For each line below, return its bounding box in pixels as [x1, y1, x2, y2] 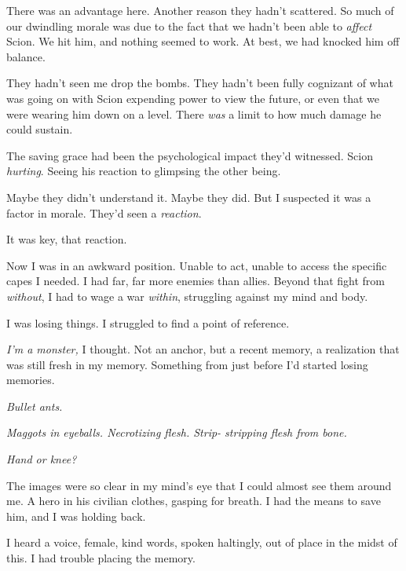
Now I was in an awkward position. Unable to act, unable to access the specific [6, 257, 387, 273]
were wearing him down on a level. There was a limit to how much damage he [6, 105, 382, 122]
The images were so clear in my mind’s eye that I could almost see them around [6, 477, 392, 493]
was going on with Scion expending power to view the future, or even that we [6, 90, 380, 106]
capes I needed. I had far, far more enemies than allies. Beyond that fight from [6, 273, 386, 289]
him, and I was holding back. [6, 507, 146, 524]
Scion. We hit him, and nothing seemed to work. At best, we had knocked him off [6, 33, 400, 49]
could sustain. [6, 121, 73, 137]
